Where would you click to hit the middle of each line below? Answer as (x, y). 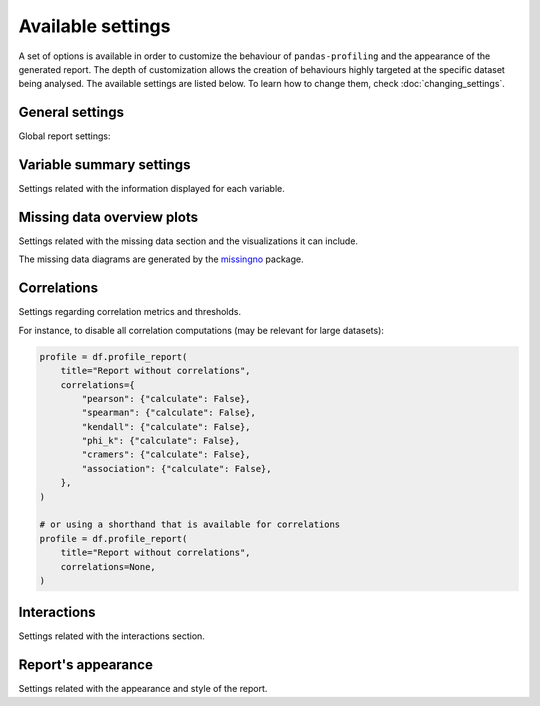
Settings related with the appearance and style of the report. (143, 689)
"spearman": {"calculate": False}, (169, 413)
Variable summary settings (104, 165)
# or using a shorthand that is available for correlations (190, 524)
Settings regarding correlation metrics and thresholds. (130, 312)
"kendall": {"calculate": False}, (166, 426)
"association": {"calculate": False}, (176, 468)
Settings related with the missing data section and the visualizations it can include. (188, 241)
